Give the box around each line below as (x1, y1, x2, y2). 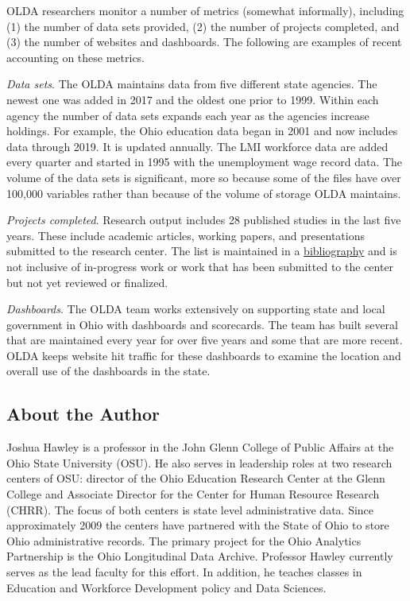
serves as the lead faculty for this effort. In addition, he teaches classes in (6, 564, 362, 580)
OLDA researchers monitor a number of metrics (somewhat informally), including (6, 2, 404, 18)
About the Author (6, 401, 161, 426)
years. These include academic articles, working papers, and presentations (6, 227, 365, 243)
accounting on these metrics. (6, 48, 145, 65)
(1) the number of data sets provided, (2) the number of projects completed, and (6, 17, 400, 34)
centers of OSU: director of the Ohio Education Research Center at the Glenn (6, 470, 385, 487)
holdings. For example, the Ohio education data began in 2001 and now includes (6, 122, 398, 139)
